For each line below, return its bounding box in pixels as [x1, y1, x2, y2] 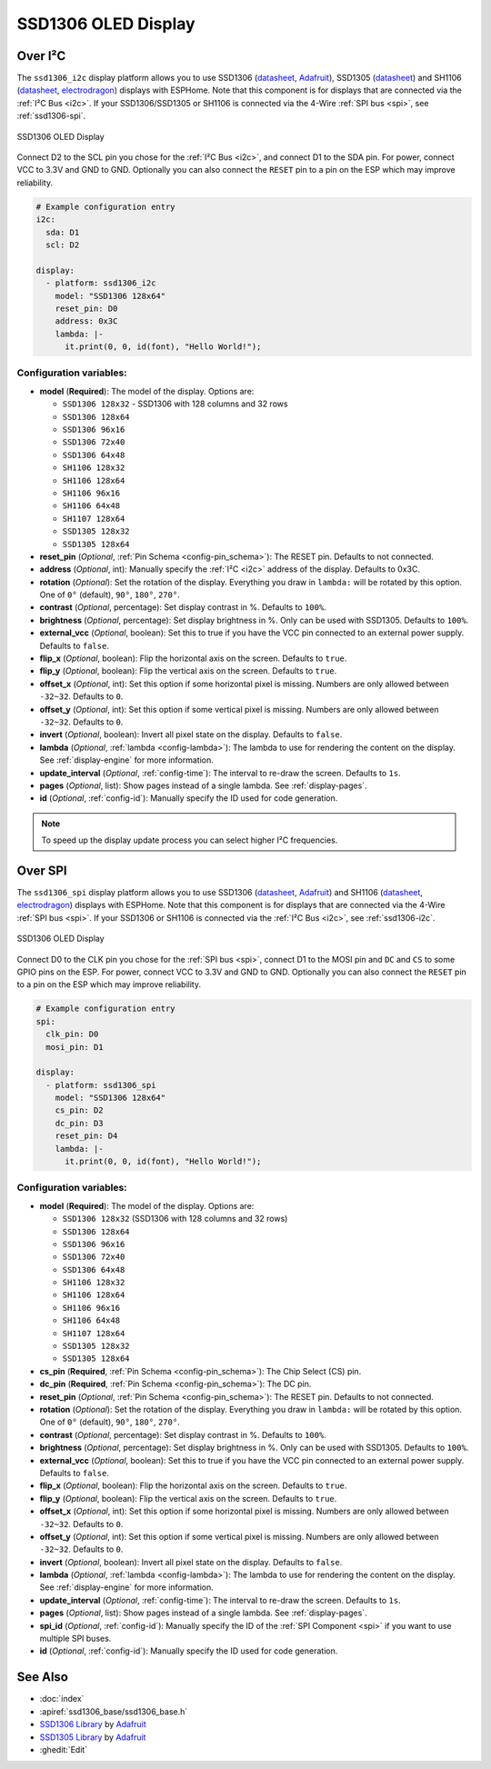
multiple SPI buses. [39, 1633, 112, 1644]
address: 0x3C [55, 316, 118, 326]
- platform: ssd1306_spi [45, 1080, 156, 1090]
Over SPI [16, 863, 67, 878]
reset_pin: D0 [55, 303, 118, 314]
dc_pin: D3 [55, 1118, 104, 1128]
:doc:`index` [39, 1694, 85, 1704]
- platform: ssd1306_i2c [45, 278, 156, 288]
